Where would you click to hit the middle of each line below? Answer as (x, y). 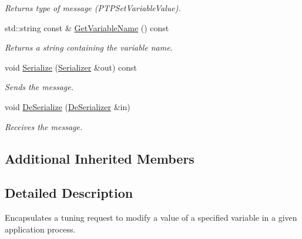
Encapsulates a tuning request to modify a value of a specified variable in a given (151, 218)
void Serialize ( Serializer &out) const (71, 67)
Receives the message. (44, 126)
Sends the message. (39, 87)
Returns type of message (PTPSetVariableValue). (93, 8)
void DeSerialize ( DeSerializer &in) (68, 106)
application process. (40, 229)
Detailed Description (69, 193)
